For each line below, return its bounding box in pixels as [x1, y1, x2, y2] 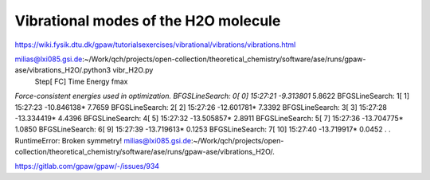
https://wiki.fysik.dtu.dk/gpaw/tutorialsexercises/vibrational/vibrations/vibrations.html [14, 40, 296, 49]
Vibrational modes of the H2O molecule [14, 12, 281, 29]
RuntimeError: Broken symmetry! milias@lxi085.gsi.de [14, 135, 191, 145]
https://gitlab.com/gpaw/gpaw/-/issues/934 [14, 162, 159, 171]
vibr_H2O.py [112, 65, 154, 75]
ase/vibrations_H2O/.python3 [14, 65, 111, 75]
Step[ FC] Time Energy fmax [34, 76, 128, 86]
